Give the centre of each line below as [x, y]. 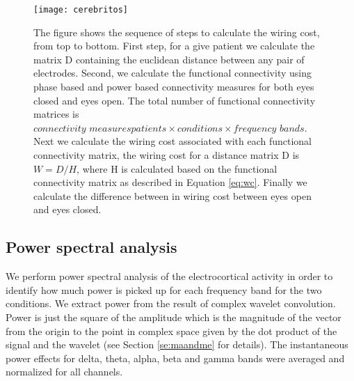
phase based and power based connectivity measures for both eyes [174, 87]
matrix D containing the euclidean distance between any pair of [169, 59]
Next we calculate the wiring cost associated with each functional [173, 141]
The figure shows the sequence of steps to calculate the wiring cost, [177, 32]
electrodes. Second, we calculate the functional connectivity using [172, 73]
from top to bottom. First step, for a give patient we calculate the [174, 46]
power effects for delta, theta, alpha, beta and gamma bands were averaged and [175, 358]
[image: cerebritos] [81, 10]
